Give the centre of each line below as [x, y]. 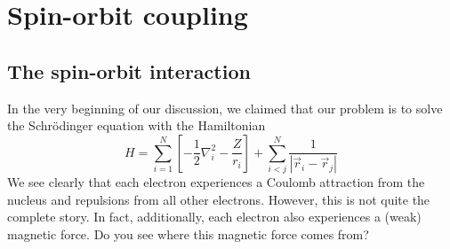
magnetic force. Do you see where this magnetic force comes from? [188, 233]
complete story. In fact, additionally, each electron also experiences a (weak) [214, 217]
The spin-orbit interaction [129, 70]
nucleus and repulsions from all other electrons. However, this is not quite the [219, 199]
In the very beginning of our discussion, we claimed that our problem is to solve [225, 108]
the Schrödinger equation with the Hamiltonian [137, 125]
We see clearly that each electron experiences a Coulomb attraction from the [216, 182]
